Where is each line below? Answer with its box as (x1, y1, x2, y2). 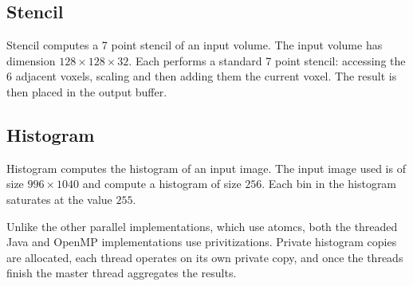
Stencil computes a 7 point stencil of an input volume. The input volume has (6, 37, 383, 53)
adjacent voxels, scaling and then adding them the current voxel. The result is (15, 68, 397, 84)
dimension (6, 52, 56, 69)
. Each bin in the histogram (262, 175, 397, 192)
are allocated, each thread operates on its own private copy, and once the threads (6, 249, 403, 265)
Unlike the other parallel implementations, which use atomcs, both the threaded (6, 217, 398, 234)
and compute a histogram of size (82, 175, 242, 192)
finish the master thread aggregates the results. (6, 264, 237, 281)
